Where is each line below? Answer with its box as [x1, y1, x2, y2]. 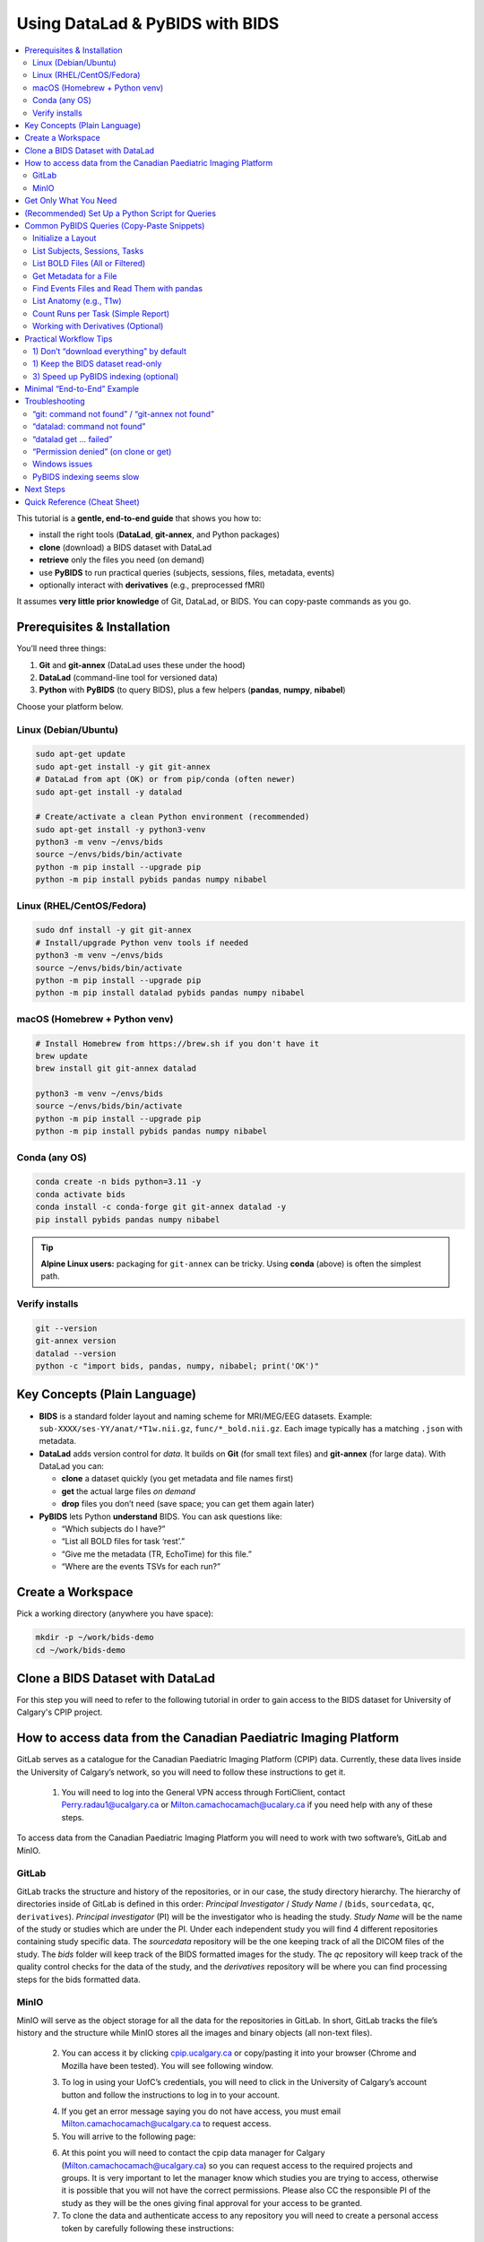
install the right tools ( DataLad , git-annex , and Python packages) [39, 529, 281, 540]
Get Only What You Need [24, 196, 117, 206]
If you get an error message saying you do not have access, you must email [61, 2106, 341, 2116]
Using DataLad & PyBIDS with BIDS [16, 13, 280, 33]
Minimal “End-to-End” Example [24, 384, 139, 395]
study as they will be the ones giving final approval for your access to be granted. [61, 2197, 363, 2208]
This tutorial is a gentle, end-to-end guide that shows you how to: [16, 513, 262, 524]
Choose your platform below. [16, 700, 124, 712]
